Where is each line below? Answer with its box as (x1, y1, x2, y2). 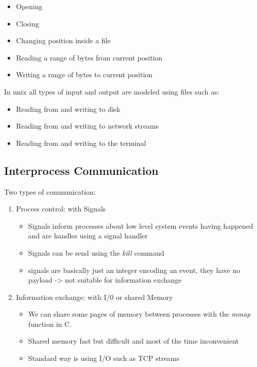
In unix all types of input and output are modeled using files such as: (4, 86, 219, 97)
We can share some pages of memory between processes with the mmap (28, 309, 251, 319)
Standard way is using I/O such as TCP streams (28, 353, 180, 363)
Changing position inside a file (16, 35, 111, 46)
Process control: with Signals (16, 203, 106, 214)
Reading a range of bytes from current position (16, 52, 163, 63)
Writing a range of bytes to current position (16, 69, 153, 80)
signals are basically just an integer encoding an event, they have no (28, 264, 240, 275)
